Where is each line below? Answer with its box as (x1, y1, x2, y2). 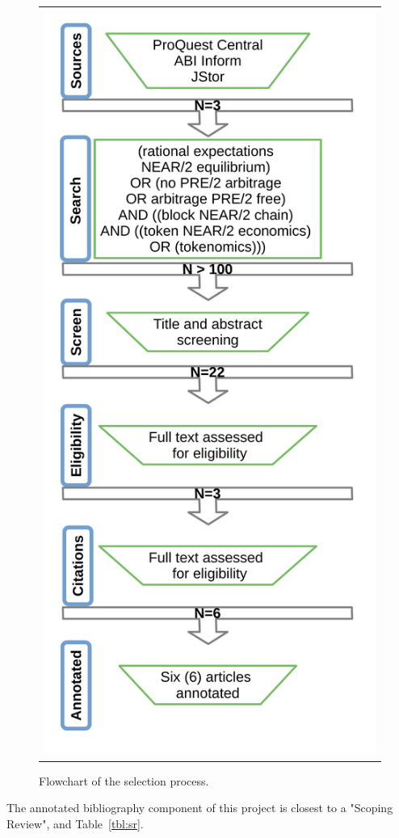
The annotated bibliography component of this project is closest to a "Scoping (6, 799, 393, 816)
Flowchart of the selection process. (39, 772, 209, 789)
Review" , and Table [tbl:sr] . (6, 815, 144, 832)
